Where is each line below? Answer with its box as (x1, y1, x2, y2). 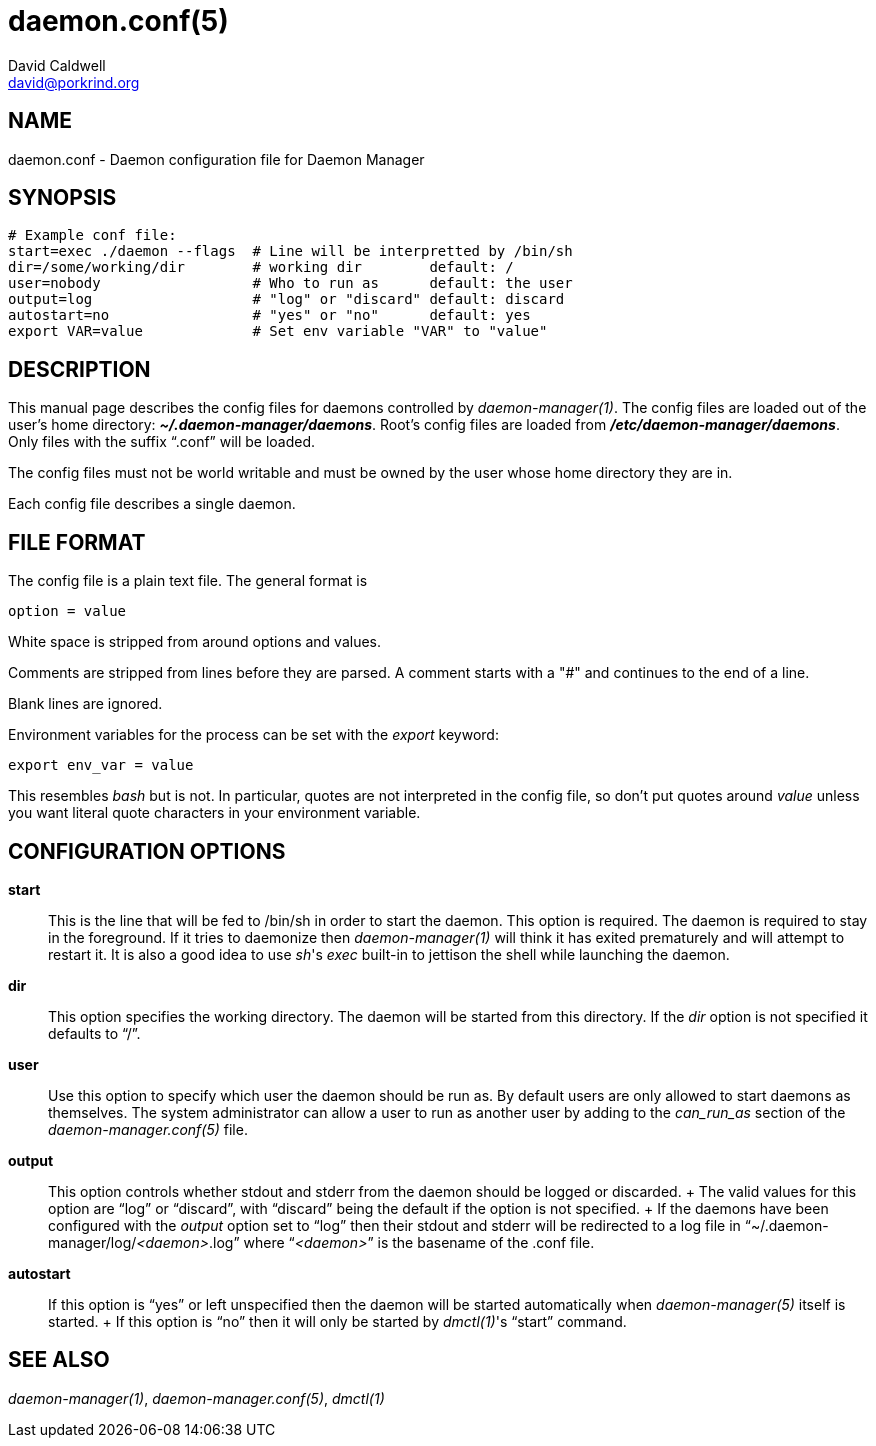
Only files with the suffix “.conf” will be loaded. (8, 433, 316, 451)
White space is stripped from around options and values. (8, 633, 382, 651)
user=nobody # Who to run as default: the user (8, 275, 573, 292)
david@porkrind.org (8, 73, 140, 91)
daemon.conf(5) (8, 4, 229, 38)
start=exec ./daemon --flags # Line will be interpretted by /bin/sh (8, 243, 573, 260)
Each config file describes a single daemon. (8, 495, 296, 513)
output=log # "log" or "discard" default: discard (8, 291, 565, 308)
